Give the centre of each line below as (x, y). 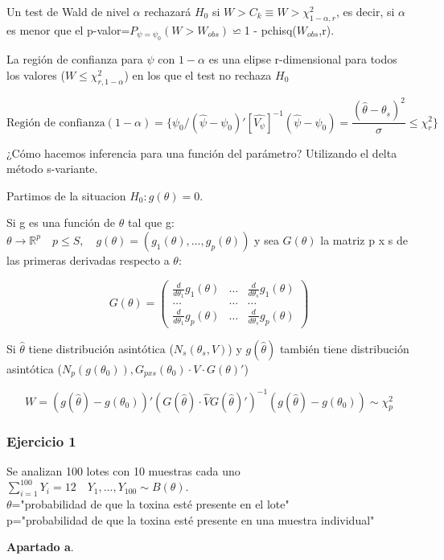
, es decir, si (365, 11)
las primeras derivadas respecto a (88, 259)
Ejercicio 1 (41, 441)
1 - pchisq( (270, 29)
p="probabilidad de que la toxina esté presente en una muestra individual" (191, 519)
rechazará (168, 11)
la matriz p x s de (364, 239)
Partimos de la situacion (66, 195)
